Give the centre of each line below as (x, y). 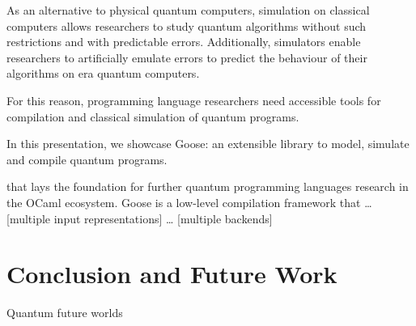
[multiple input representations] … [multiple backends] (140, 218)
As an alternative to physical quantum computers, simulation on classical (188, 10)
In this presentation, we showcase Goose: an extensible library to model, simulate (208, 144)
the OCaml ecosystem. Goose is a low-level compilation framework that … (189, 202)
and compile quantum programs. (87, 159)
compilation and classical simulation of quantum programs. (153, 116)
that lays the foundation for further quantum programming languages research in (208, 186)
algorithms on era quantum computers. (103, 73)
